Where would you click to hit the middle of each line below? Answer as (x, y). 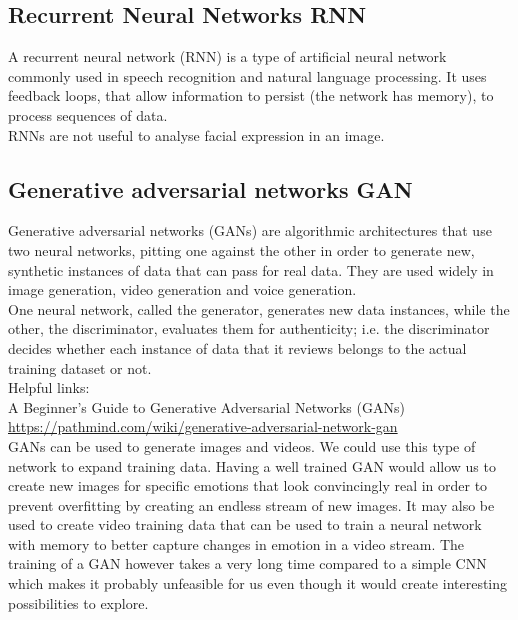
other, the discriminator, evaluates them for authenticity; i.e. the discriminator (249, 328)
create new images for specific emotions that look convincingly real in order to (248, 485)
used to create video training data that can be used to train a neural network (245, 524)
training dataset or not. (80, 367)
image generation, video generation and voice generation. (182, 289)
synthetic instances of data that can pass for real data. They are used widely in (251, 269)
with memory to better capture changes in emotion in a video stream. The (236, 543)
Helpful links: (49, 387)
